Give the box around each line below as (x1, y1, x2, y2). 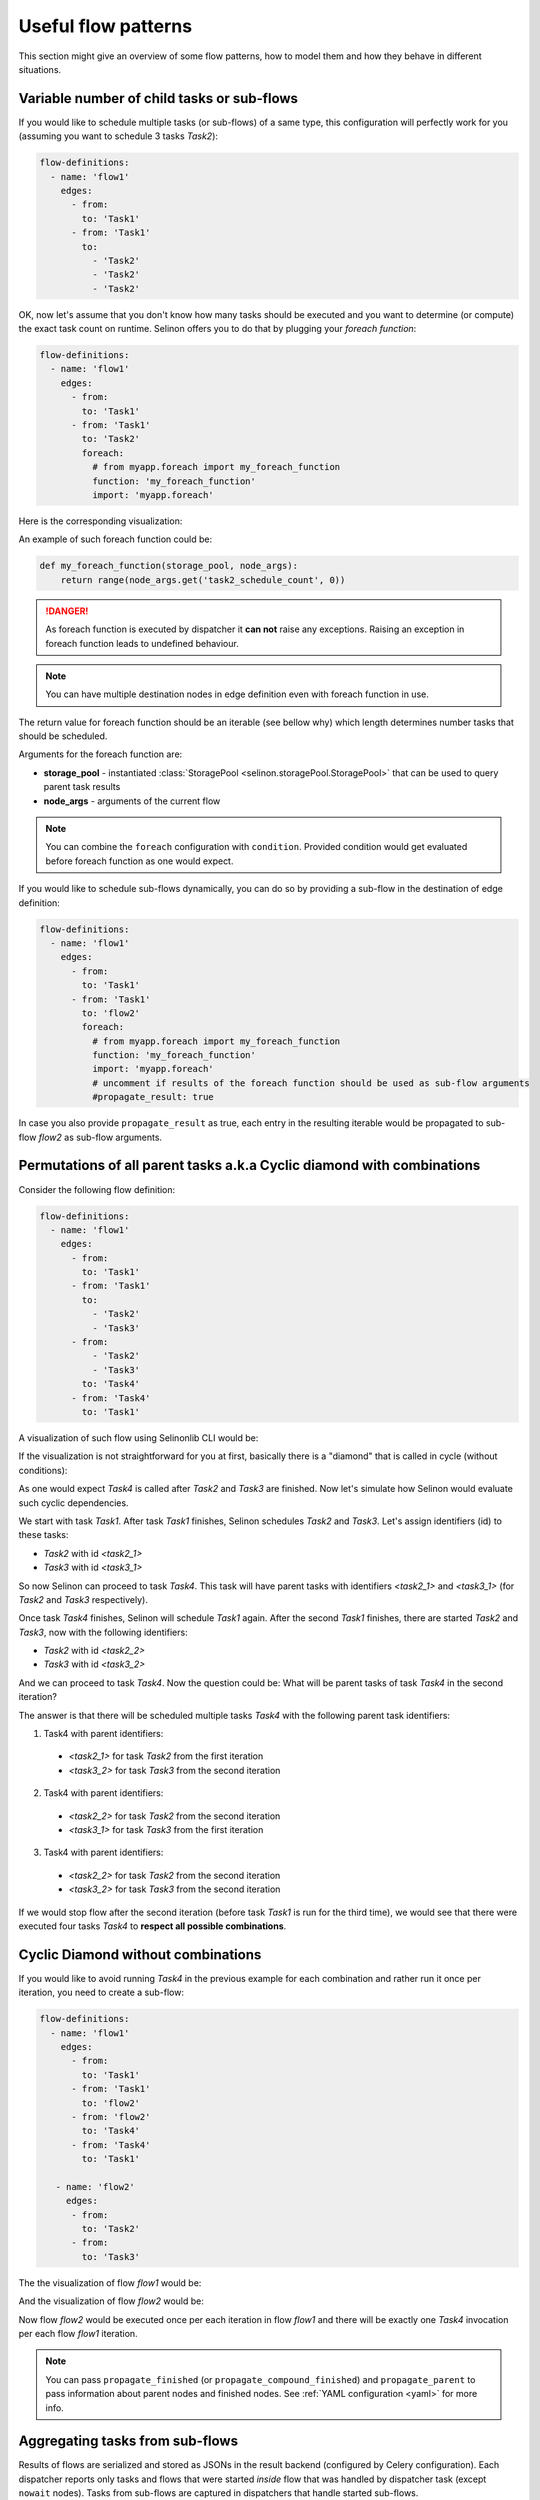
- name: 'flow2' (55, 2181, 135, 2192)
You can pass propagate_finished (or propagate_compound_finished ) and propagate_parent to (45, 2373, 476, 2385)
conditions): (18, 1464, 68, 1476)
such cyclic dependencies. (18, 1496, 129, 1509)
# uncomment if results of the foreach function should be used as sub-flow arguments (91, 1077, 530, 1089)
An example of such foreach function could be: (18, 533, 213, 545)
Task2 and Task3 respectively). (18, 1593, 149, 1605)
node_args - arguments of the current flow (43, 795, 221, 807)
